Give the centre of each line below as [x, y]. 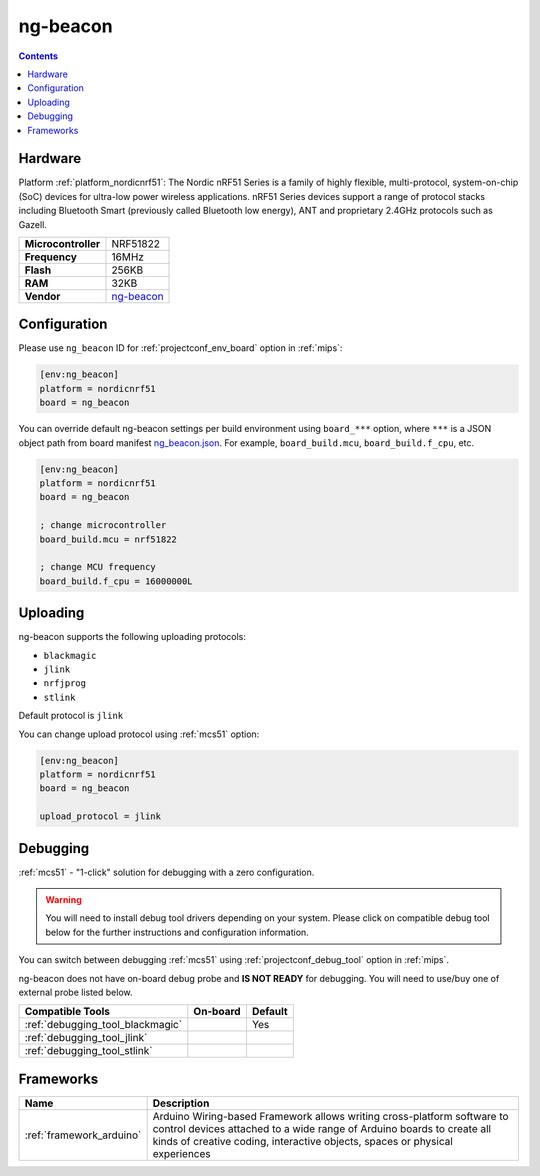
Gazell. [32, 224]
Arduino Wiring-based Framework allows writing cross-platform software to [330, 1116]
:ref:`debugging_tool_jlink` [86, 1038]
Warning [63, 900]
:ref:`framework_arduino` [83, 1135]
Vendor [42, 296]
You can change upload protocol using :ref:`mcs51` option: [139, 734]
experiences [181, 1153]
